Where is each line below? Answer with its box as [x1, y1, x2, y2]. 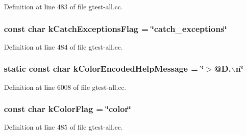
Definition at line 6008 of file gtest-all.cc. [4, 81, 126, 92]
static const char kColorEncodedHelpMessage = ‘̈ [4, 62, 204, 75]
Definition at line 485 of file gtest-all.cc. [4, 122, 123, 132]
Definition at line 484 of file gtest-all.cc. [4, 41, 123, 52]
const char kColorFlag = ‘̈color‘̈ [4, 103, 131, 115]
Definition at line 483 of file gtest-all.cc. [4, 1, 123, 11]
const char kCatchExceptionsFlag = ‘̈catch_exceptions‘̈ [4, 22, 227, 34]
